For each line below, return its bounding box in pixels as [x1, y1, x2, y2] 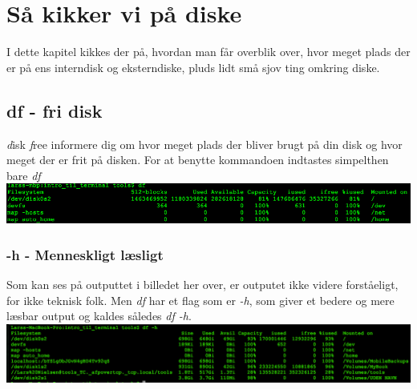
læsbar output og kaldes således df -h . [6, 307, 192, 324]
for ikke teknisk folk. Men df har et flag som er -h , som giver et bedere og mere [6, 291, 395, 308]
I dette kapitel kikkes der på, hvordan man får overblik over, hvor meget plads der [6, 43, 411, 60]
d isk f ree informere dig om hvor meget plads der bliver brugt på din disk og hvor [6, 135, 403, 152]
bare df [6, 166, 41, 183]
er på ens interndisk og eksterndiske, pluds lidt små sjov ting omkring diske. [6, 58, 380, 75]
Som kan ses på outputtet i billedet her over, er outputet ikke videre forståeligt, [6, 275, 399, 292]
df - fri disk [6, 98, 103, 122]
